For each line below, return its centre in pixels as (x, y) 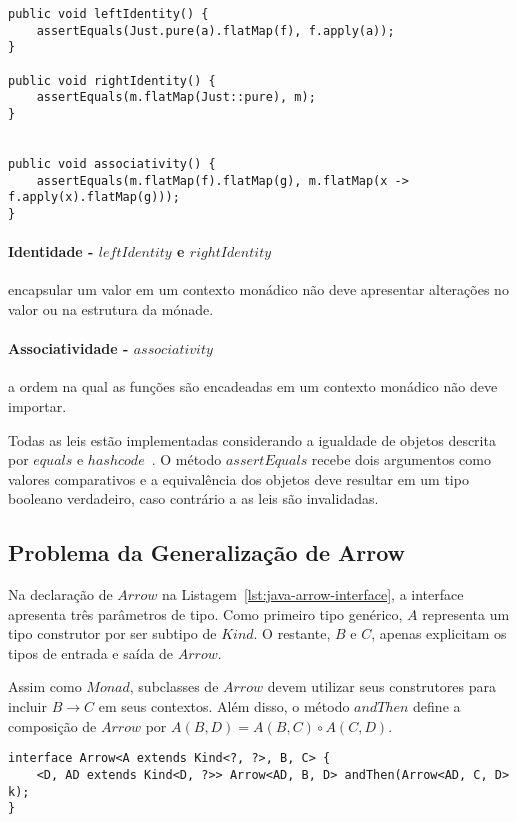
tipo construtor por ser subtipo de (112, 633)
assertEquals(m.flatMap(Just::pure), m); (176, 97)
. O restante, (292, 633)
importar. (37, 405)
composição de (52, 725)
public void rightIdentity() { (112, 80)
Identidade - (51, 251)
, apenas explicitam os (439, 633)
